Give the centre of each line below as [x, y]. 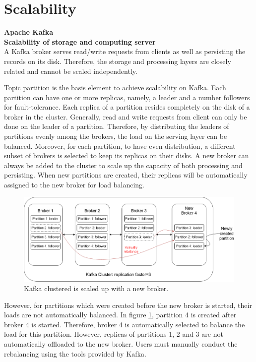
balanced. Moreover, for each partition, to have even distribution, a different [120, 146]
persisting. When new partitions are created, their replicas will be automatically [126, 175]
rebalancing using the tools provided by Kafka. [75, 353]
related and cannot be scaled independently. [71, 71]
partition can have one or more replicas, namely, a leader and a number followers [127, 97]
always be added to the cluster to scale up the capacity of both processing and [123, 165]
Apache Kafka [29, 32]
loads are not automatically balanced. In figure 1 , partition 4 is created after [120, 315]
